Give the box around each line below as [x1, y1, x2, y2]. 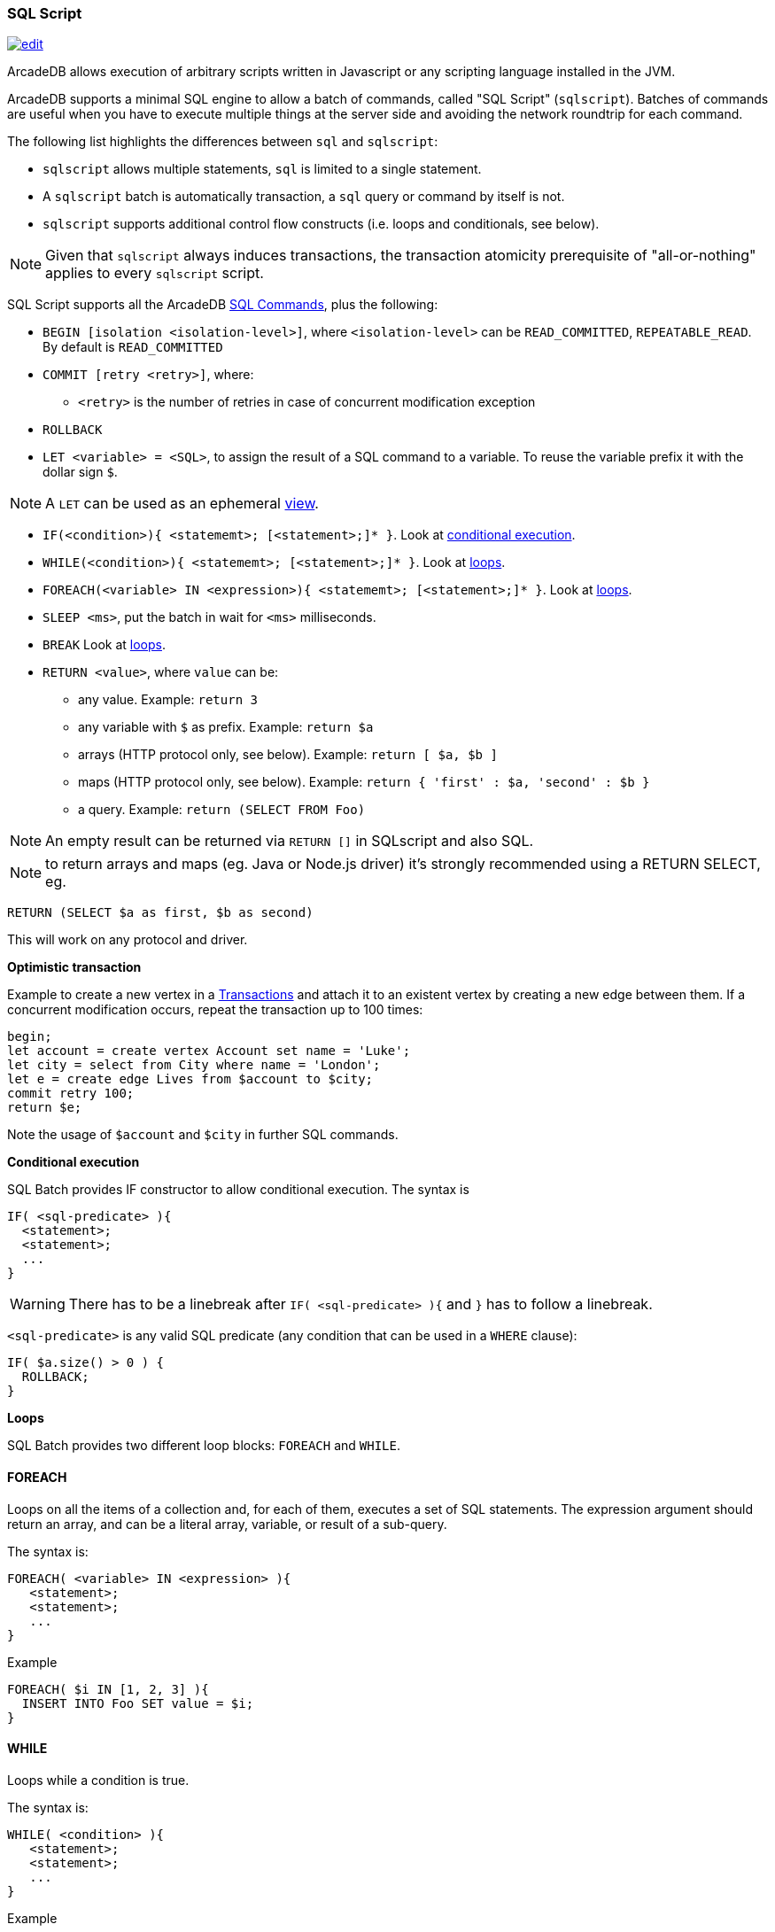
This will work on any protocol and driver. [7, 932, 248, 948]
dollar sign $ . [43, 464, 118, 480]
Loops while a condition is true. [7, 1772, 190, 1788]
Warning [10, 1295, 66, 1314]
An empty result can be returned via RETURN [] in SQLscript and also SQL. [45, 832, 534, 850]
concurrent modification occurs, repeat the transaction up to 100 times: [7, 1002, 423, 1018]
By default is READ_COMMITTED [43, 339, 223, 355]
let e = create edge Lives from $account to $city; [7, 1072, 374, 1087]
